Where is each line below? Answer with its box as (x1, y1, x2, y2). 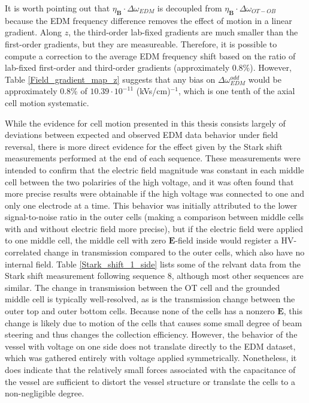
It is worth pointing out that (5, 2, 110, 14)
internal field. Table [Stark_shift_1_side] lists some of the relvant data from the (5, 257, 301, 270)
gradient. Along (5, 26, 62, 38)
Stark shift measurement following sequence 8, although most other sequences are (5, 269, 304, 282)
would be (248, 73, 281, 85)
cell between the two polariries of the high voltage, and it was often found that (5, 175, 294, 188)
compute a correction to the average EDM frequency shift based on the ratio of (5, 49, 296, 62)
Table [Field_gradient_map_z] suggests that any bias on (5, 73, 216, 85)
